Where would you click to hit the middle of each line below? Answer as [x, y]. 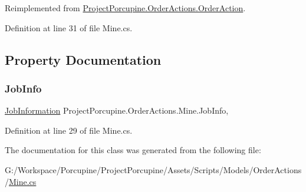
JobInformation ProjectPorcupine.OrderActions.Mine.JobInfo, [117, 110]
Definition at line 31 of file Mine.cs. [69, 27]
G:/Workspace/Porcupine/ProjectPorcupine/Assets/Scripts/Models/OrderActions [153, 169]
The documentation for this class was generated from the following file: [133, 150]
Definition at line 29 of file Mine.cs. [69, 130]
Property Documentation [83, 59]
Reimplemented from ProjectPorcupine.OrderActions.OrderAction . [125, 8]
